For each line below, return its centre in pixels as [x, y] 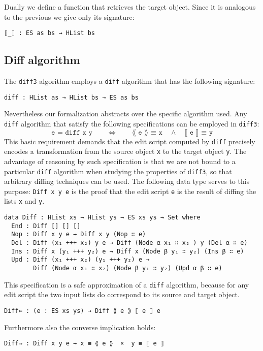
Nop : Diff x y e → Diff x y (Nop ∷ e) [79, 234]
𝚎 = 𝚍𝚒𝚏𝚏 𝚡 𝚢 [72, 132]
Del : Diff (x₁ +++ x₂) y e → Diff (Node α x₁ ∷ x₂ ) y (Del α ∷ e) [129, 243]
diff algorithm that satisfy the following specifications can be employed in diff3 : [132, 123]
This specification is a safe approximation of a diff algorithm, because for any [127, 284]
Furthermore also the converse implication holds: [80, 327]
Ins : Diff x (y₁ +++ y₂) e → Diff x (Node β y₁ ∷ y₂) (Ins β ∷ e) [128, 251]
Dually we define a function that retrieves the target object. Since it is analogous [130, 7]
